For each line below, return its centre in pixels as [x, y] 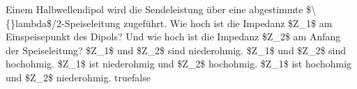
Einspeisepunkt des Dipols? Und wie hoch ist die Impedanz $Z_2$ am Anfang [173, 37]
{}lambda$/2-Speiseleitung [63, 23]
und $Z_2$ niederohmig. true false [78, 77]
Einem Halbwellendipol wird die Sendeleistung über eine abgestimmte [154, 9]
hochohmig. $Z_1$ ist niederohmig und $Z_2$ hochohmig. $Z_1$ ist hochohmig [179, 64]
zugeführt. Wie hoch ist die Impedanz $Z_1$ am [228, 23]
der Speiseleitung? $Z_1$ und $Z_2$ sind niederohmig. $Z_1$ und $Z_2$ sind [176, 50]
